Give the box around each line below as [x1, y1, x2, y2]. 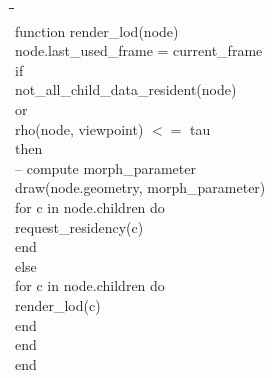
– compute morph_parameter [15, 157, 196, 178]
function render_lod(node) [15, 20, 179, 41]
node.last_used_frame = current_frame [15, 40, 263, 61]
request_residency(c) [15, 216, 144, 237]
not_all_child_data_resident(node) [15, 79, 237, 100]
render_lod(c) [15, 294, 101, 315]
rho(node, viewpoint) [15, 118, 144, 139]
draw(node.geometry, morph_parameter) [15, 177, 266, 198]
